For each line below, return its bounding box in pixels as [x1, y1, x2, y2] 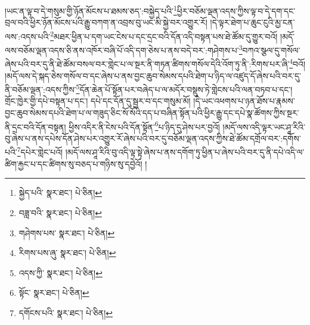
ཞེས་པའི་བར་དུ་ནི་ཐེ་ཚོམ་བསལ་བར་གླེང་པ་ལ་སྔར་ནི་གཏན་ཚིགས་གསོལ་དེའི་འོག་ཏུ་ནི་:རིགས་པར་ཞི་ [5, 58, 290, 70]
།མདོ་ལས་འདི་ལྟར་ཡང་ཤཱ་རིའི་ [222, 120, 305, 133]
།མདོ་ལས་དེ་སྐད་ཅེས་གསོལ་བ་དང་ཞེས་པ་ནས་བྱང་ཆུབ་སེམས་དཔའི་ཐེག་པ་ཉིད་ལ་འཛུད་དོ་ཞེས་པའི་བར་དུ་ [5, 69, 301, 82]
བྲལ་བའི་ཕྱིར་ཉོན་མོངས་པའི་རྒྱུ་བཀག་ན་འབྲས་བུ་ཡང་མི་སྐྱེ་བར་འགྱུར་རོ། [5, 16, 207, 29]
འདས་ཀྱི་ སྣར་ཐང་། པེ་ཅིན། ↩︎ [18, 266, 103, 279]
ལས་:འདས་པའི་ [5, 30, 51, 42]
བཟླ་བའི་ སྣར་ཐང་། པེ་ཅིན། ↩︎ [18, 206, 102, 218]
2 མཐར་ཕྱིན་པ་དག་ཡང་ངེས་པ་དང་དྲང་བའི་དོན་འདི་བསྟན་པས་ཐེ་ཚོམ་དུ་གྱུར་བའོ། [50, 28, 278, 42]
